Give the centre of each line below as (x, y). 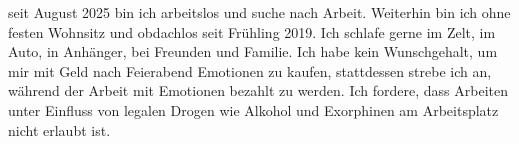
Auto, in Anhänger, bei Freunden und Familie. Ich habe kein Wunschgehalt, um (253, 51)
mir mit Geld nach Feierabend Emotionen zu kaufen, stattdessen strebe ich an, (250, 70)
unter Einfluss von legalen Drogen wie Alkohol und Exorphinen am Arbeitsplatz (253, 109)
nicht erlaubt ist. (59, 129)
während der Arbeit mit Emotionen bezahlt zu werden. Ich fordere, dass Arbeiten (258, 90)
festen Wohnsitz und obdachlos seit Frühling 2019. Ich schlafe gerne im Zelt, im (252, 31)
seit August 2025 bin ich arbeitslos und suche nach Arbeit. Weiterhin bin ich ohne (259, 12)
